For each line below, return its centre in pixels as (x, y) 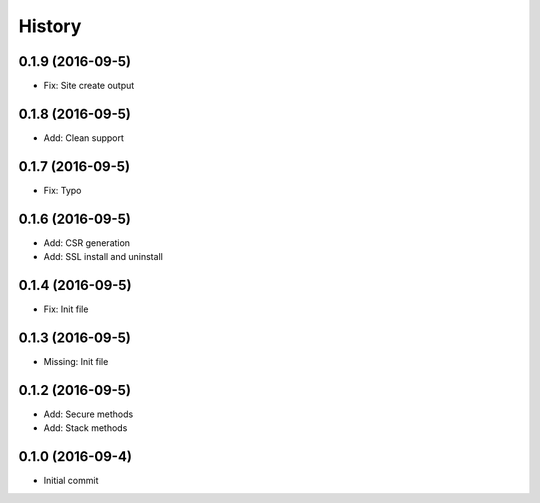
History (50, 26)
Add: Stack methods (85, 428)
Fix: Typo (62, 190)
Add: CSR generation (86, 242)
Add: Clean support (84, 137)
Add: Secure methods (88, 414)
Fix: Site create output (89, 86)
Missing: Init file (76, 361)
